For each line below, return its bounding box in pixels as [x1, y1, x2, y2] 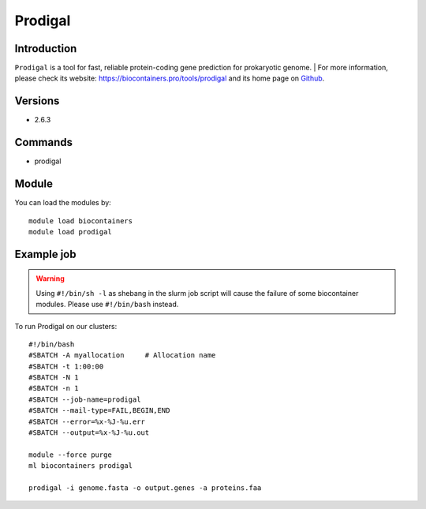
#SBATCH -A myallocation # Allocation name [28, 351, 216, 360]
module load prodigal [28, 227, 112, 236]
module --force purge [28, 450, 112, 459]
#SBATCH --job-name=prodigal [28, 395, 141, 404]
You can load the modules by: [14, 198, 112, 208]
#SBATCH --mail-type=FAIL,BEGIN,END [28, 406, 170, 415]
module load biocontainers [28, 216, 133, 225]
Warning [35, 274, 65, 283]
